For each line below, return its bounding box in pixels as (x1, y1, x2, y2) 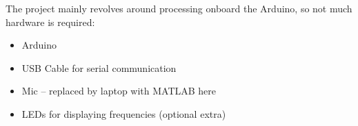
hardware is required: (6, 14, 95, 29)
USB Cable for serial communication (21, 60, 177, 75)
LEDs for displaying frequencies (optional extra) (21, 106, 226, 121)
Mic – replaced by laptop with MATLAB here (21, 84, 217, 98)
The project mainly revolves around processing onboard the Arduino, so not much (6, 1, 352, 15)
